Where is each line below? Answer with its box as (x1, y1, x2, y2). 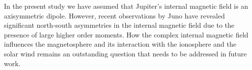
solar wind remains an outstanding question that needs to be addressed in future (4, 48, 247, 58)
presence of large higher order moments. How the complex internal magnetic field (4, 29, 249, 39)
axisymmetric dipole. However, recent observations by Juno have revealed (4, 10, 225, 20)
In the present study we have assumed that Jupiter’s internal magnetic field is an (4, 1, 248, 11)
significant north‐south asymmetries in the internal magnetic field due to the (4, 20, 235, 30)
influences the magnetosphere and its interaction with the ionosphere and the (4, 39, 236, 49)
